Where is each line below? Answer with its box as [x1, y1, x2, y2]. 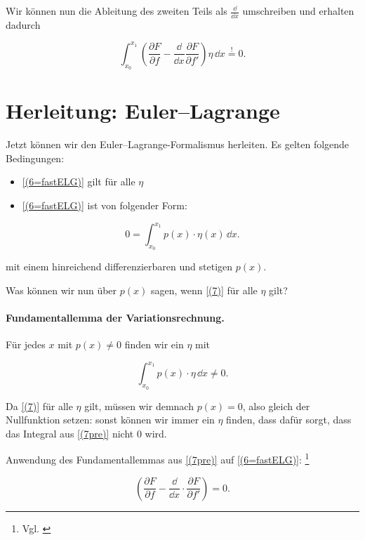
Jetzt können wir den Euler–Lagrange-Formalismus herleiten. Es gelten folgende [6, 137, 350, 152]
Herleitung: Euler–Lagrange [6, 96, 280, 125]
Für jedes [6, 337, 46, 352]
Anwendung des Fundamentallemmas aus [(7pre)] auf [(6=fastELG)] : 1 [6, 450, 310, 467]
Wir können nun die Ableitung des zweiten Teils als [6, 4, 227, 18]
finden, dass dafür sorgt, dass [226, 412, 352, 427]
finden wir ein [124, 337, 184, 352]
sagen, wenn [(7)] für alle [150, 282, 258, 297]
